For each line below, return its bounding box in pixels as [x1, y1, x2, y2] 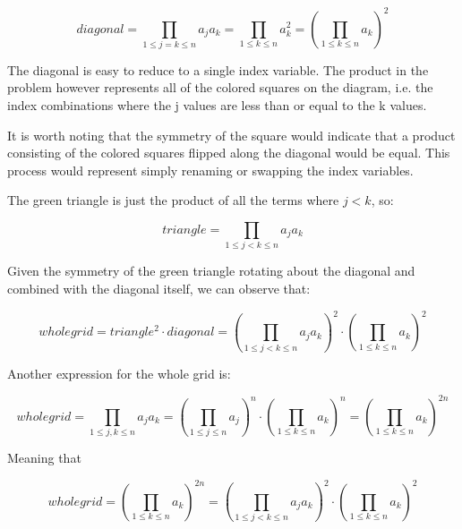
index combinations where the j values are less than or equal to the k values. [7, 96, 427, 115]
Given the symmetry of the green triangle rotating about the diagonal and [7, 261, 415, 280]
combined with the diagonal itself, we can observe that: [7, 278, 311, 297]
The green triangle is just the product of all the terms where [7, 191, 339, 209]
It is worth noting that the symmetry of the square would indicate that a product [7, 125, 456, 144]
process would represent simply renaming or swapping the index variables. [7, 160, 414, 179]
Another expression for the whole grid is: [7, 363, 231, 382]
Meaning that [7, 448, 81, 467]
